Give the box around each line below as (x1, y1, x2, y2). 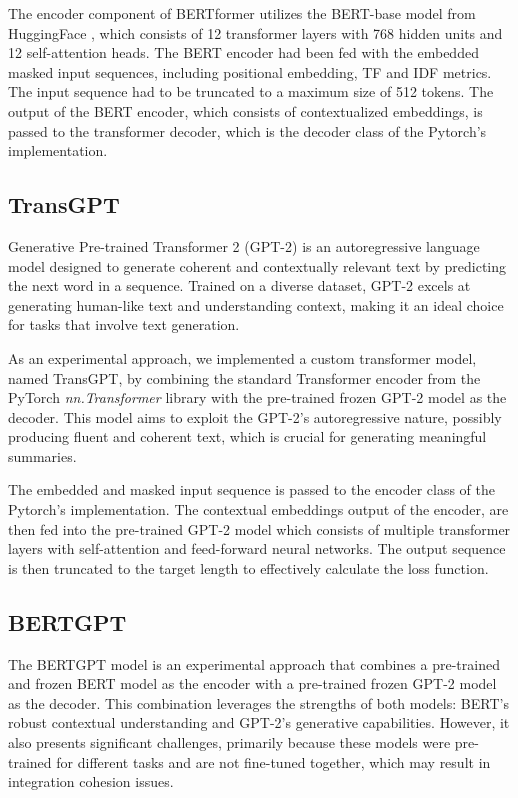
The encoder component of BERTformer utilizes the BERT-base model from (8, 3, 476, 23)
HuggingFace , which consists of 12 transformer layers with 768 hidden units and (8, 22, 503, 43)
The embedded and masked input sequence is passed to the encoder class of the (8, 479, 496, 500)
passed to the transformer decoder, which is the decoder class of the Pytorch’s (8, 120, 487, 141)
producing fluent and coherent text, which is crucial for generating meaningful (8, 426, 487, 447)
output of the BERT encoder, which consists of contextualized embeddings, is (8, 100, 483, 121)
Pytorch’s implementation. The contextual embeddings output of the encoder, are (8, 499, 509, 520)
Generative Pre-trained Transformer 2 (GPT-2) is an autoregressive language (8, 235, 480, 256)
